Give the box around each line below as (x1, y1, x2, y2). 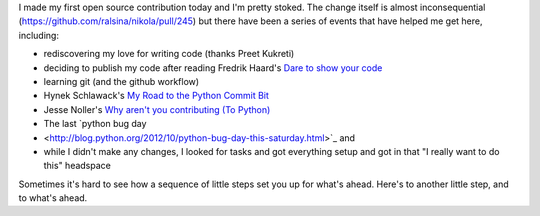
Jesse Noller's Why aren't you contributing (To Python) (43, 103, 271, 115)
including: (18, 29, 60, 41)
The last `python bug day (43, 118, 147, 130)
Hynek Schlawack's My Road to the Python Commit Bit (43, 90, 270, 102)
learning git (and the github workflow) (43, 75, 200, 87)
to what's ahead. (18, 192, 88, 204)
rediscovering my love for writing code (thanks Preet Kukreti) (43, 48, 295, 60)
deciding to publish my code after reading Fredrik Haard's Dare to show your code (43, 61, 383, 74)
